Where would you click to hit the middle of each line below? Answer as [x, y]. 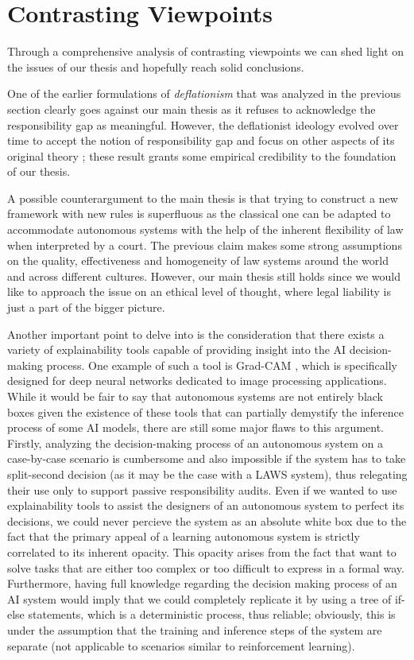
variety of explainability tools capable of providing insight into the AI [177, 349]
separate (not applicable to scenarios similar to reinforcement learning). [181, 645]
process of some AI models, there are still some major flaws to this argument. [196, 427]
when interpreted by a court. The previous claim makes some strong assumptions [205, 245]
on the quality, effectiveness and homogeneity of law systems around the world [198, 260]
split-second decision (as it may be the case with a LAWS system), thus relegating [207, 474]
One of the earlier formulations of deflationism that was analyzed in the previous [204, 93]
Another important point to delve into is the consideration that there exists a [196, 334]
